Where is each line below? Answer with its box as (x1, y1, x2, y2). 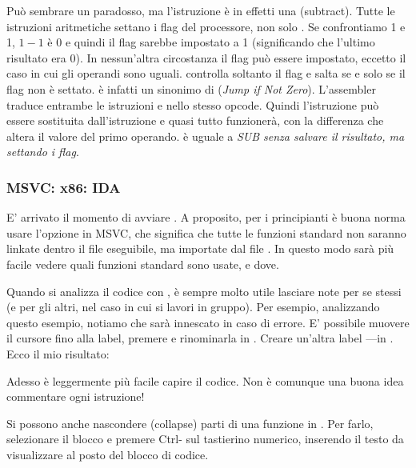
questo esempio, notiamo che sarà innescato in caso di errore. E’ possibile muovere (6, 314, 410, 330)
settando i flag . (6, 143, 79, 160)
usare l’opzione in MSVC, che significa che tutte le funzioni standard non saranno (6, 224, 406, 241)
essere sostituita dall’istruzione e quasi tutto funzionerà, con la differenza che (6, 112, 384, 129)
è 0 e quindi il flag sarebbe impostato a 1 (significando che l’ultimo (47, 34, 375, 50)
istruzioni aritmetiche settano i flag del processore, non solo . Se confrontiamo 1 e (6, 18, 406, 34)
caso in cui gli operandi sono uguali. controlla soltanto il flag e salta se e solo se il (6, 65, 406, 82)
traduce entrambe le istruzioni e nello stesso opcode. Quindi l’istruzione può (6, 96, 379, 113)
